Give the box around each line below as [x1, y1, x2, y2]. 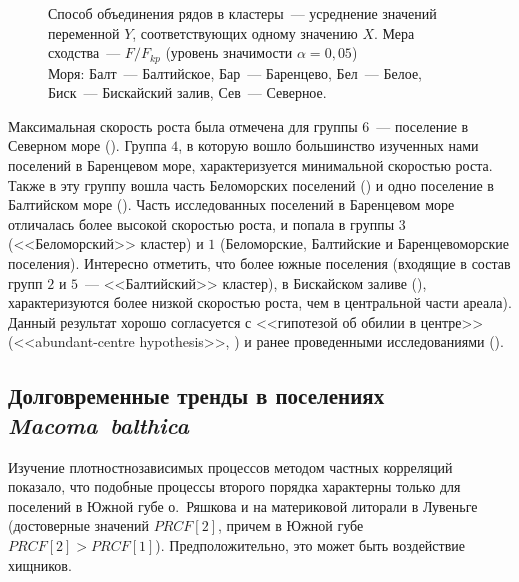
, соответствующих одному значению [132, 22, 358, 43]
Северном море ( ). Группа [8, 135, 167, 156]
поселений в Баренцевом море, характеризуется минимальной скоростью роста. [8, 155, 493, 176]
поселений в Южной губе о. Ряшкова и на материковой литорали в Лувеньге [8, 495, 478, 516]
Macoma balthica [8, 409, 189, 440]
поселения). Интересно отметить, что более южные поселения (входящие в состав [8, 252, 511, 273]
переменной [48, 22, 120, 43]
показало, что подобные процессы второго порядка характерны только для [8, 476, 461, 497]
